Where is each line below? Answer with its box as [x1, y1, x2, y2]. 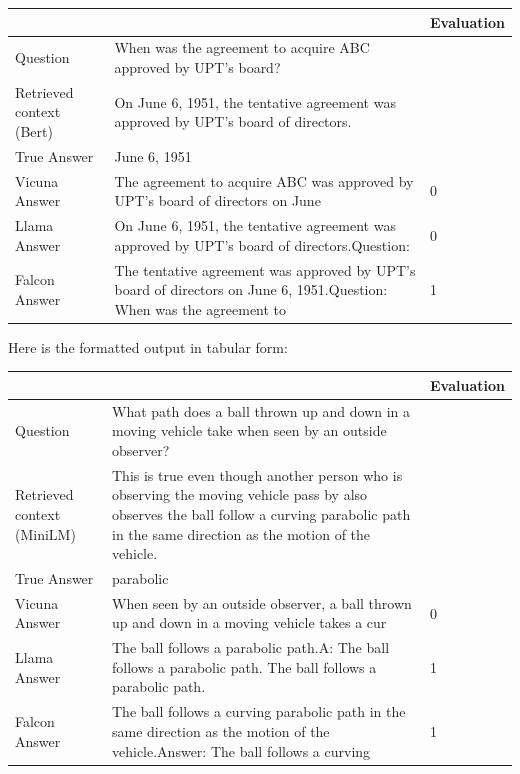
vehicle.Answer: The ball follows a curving [112, 740, 371, 761]
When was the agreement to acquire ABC [114, 37, 370, 58]
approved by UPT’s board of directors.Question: [114, 234, 410, 255]
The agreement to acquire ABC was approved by [114, 170, 414, 191]
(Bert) [15, 120, 53, 141]
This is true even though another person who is [112, 464, 403, 485]
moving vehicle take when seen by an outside [112, 420, 387, 441]
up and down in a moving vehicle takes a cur [112, 612, 387, 633]
